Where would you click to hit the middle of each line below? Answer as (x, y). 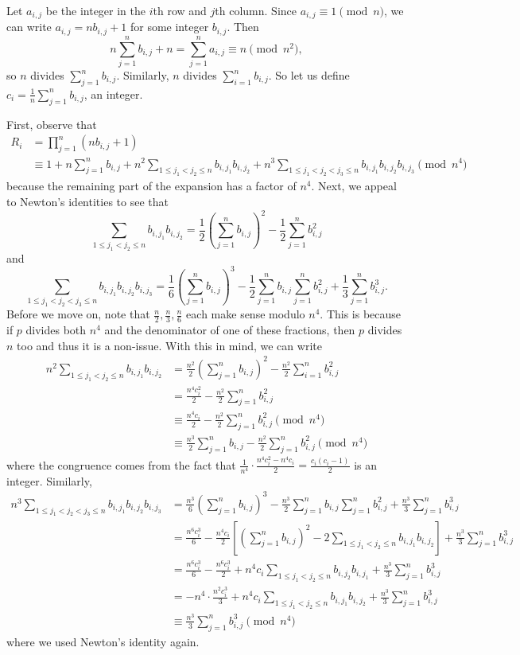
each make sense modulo (246, 314)
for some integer (169, 27)
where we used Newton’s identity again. (103, 641)
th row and (180, 10)
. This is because (361, 314)
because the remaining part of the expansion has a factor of (151, 186)
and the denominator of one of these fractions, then (230, 330)
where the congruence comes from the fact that (121, 464)
